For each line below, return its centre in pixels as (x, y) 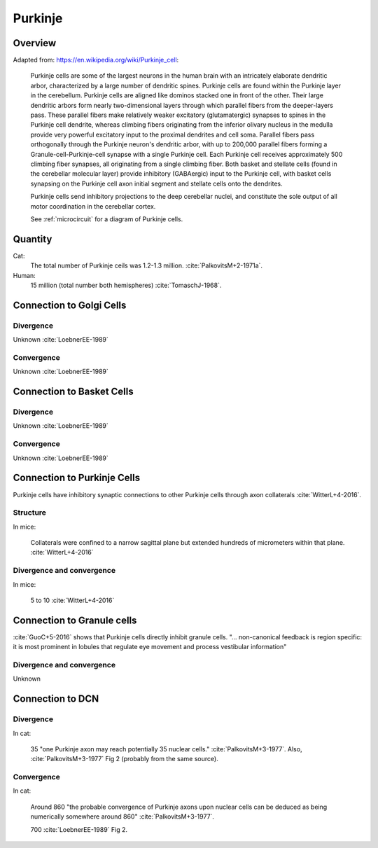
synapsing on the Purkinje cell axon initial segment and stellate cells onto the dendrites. (156, 183)
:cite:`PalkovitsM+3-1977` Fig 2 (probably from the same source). (124, 759)
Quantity (33, 239)
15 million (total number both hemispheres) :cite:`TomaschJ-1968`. (126, 285)
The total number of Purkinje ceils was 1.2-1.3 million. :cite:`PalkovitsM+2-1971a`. (146, 265)
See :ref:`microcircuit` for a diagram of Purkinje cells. (107, 219)
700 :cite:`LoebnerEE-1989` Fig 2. (79, 829)
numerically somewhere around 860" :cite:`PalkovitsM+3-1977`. (122, 816)
